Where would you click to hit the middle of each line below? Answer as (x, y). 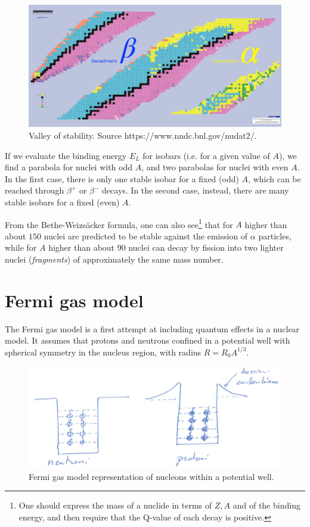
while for (21, 247)
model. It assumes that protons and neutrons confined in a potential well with (148, 340)
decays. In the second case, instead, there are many (196, 190)
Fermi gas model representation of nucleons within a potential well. (151, 476)
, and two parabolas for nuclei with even (215, 167)
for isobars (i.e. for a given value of (206, 155)
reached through (35, 190)
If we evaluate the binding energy (66, 155)
